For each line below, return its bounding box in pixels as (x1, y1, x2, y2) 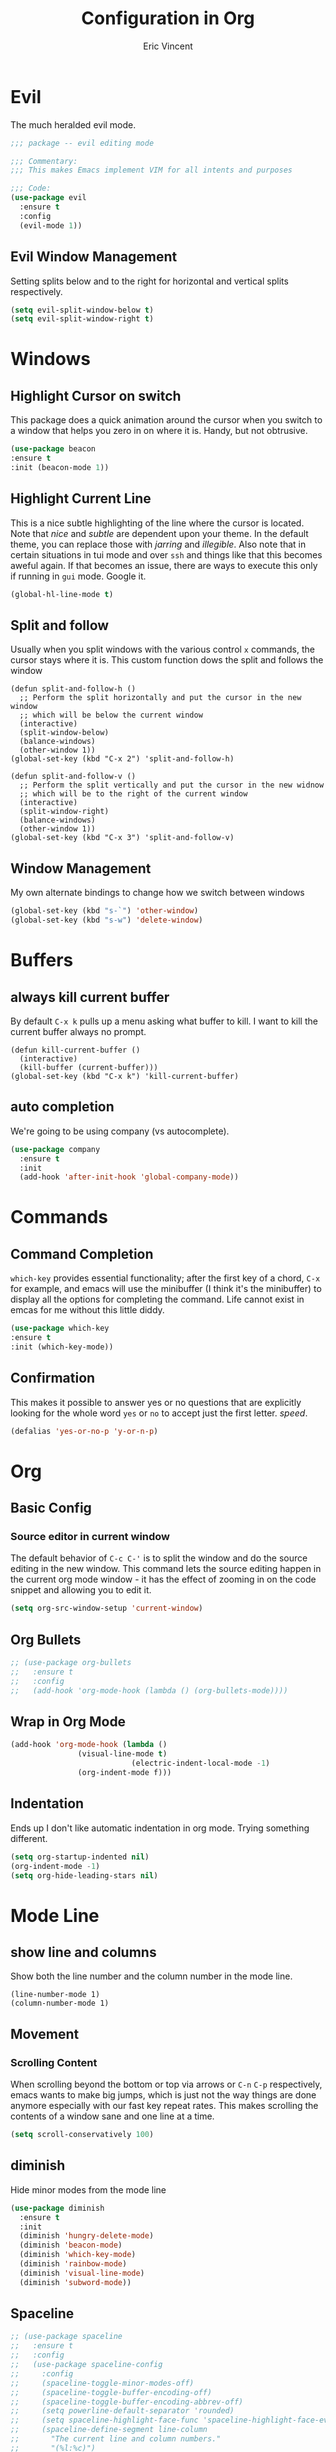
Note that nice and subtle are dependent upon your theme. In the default (10, 527, 309, 539)
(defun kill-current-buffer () (10, 1045, 141, 1055)
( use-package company (10, 1144, 101, 1154)
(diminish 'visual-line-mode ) (19, 2268, 145, 2278)
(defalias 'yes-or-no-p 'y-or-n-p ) (10, 1426, 159, 1436)
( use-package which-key (10, 1323, 110, 1334)
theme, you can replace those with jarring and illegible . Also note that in (10, 538, 307, 550)
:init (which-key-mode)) (10, 1342, 114, 1352)
